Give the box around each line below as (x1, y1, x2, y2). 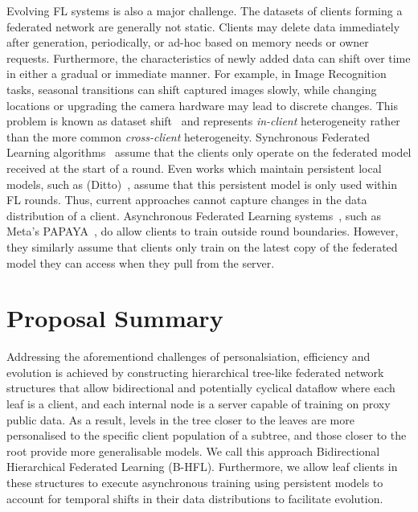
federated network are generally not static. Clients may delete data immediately (6, 18, 400, 35)
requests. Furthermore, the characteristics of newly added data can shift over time (6, 49, 411, 66)
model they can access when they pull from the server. (6, 254, 275, 271)
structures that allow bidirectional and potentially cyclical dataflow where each (6, 379, 395, 396)
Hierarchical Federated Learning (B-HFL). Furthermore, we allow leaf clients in (6, 458, 398, 475)
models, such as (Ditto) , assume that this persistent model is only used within (6, 175, 397, 192)
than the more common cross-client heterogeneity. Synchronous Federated (6, 128, 371, 145)
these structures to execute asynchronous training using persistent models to (6, 473, 383, 490)
